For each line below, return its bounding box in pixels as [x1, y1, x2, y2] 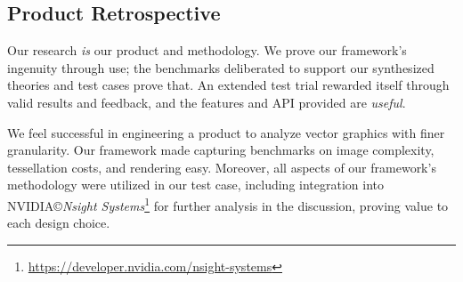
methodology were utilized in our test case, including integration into [7, 175, 385, 194]
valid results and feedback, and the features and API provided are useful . [7, 93, 406, 111]
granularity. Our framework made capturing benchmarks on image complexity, [7, 141, 435, 159]
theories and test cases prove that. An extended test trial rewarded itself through [7, 76, 450, 94]
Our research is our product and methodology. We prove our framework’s [7, 41, 407, 60]
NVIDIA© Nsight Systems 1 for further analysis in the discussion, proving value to [7, 193, 449, 214]
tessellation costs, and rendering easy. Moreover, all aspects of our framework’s [7, 157, 436, 176]
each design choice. [7, 214, 110, 232]
